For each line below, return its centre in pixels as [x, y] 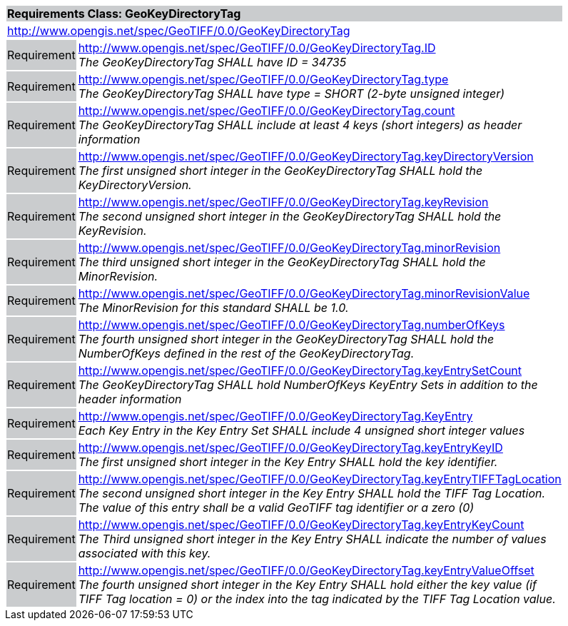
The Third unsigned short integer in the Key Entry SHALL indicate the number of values [312, 539]
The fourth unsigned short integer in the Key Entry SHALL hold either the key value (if [307, 585]
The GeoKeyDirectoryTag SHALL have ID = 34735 [212, 62]
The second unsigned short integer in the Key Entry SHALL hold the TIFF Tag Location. [312, 493]
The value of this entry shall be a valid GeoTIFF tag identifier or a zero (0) [276, 508]
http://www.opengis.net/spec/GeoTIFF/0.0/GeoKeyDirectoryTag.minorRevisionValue [304, 293]
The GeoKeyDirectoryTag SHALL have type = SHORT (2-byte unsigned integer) [291, 94]
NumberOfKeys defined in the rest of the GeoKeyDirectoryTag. [246, 353]
